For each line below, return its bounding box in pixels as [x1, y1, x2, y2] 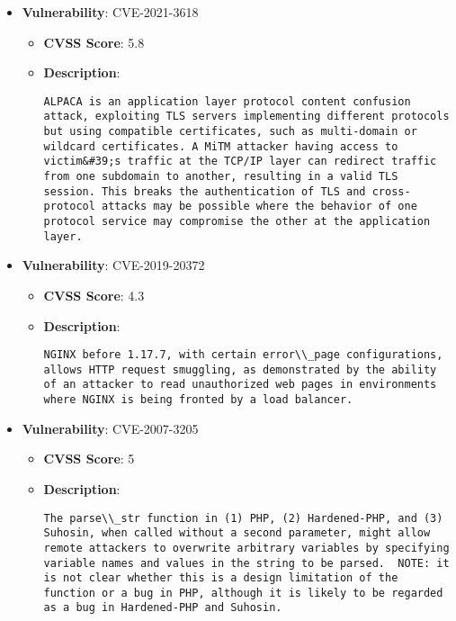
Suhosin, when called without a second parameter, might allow [43, 526, 431, 540]
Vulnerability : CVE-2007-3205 [22, 418, 199, 437]
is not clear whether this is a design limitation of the [43, 571, 398, 585]
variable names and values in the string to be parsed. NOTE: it [43, 556, 450, 570]
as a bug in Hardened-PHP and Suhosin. [43, 601, 282, 615]
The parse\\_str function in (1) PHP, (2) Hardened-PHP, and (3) [43, 511, 443, 525]
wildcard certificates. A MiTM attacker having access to [43, 139, 398, 153]
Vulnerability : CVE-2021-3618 [22, 3, 199, 21]
